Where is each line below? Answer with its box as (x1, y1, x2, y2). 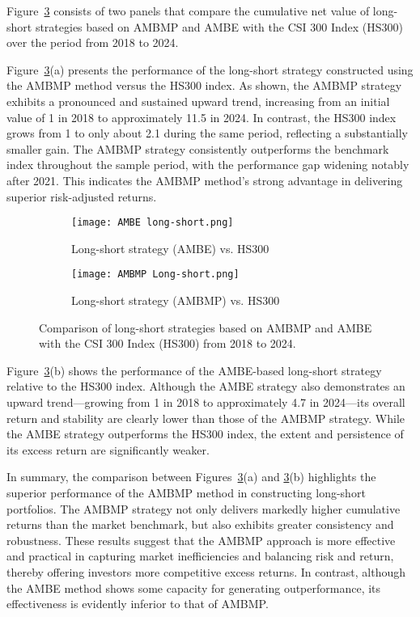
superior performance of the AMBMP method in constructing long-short (6, 484, 366, 501)
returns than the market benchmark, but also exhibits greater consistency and (6, 516, 394, 533)
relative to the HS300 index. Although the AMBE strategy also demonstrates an (6, 378, 405, 395)
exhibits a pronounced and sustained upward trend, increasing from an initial (6, 92, 390, 109)
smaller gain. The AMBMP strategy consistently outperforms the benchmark (6, 140, 389, 157)
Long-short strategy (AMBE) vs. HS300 (71, 239, 269, 256)
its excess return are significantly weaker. (6, 441, 210, 458)
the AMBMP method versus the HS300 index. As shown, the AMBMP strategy (6, 77, 402, 94)
